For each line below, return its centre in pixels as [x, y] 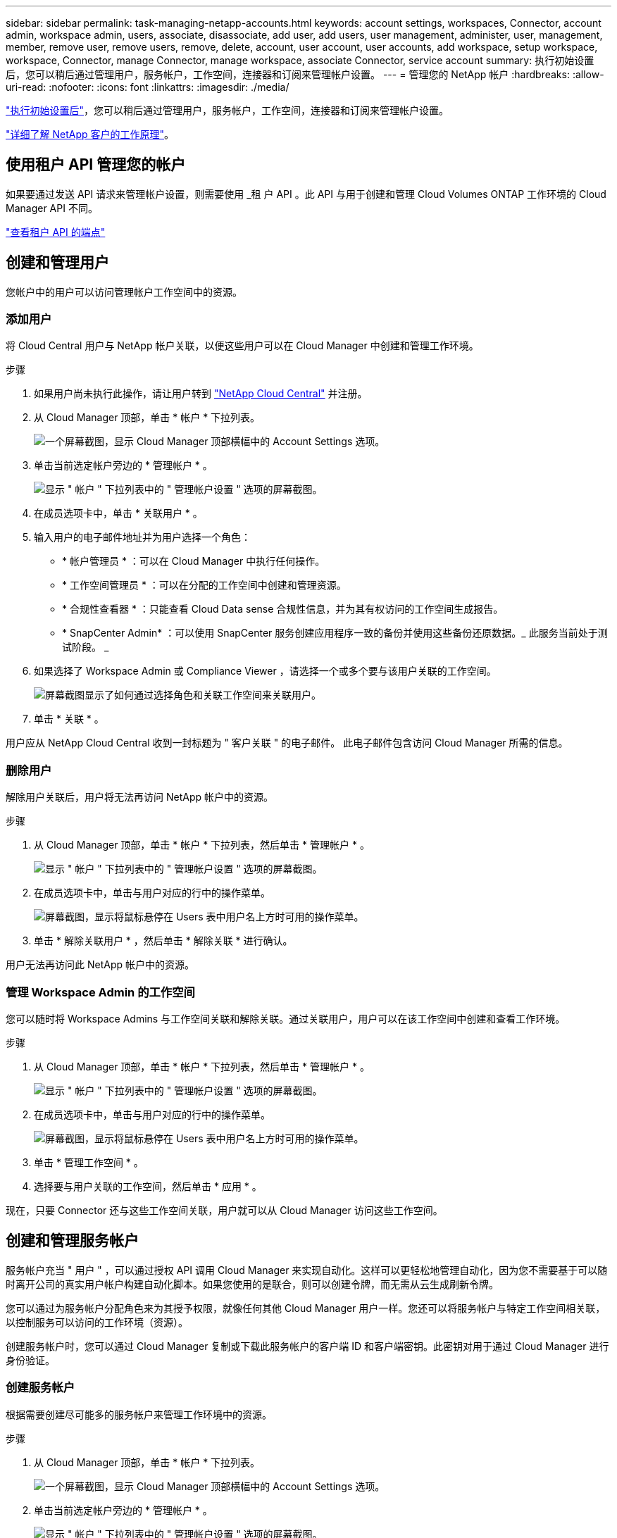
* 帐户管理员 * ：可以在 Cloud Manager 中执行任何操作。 [194, 561]
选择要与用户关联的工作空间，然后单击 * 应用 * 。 [148, 1186]
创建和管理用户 [57, 263]
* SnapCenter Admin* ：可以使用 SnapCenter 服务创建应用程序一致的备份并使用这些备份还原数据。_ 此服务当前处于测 [335, 633]
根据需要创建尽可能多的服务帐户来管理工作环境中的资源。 [139, 1414]
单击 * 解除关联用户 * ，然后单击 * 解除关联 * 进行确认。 [163, 941]
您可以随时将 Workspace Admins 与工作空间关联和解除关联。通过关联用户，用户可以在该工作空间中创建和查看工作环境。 [286, 1018]
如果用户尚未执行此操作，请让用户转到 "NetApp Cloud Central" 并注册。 [201, 394]
